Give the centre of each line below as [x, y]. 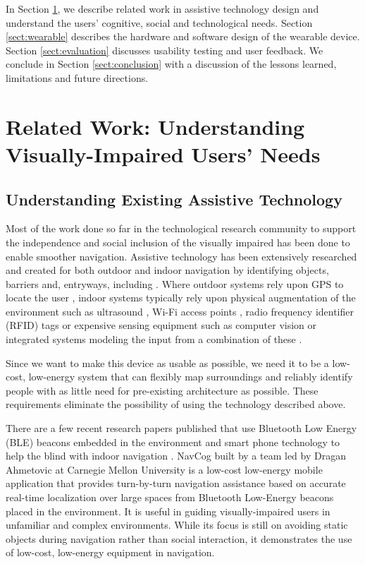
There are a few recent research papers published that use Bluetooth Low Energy [181, 428]
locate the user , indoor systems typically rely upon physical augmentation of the [181, 298]
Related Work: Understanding [155, 126]
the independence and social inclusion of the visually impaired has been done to [178, 242]
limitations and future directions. [77, 77]
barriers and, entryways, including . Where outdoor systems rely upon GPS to [175, 283]
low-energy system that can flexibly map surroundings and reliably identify [191, 377]
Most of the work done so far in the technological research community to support [181, 228]
